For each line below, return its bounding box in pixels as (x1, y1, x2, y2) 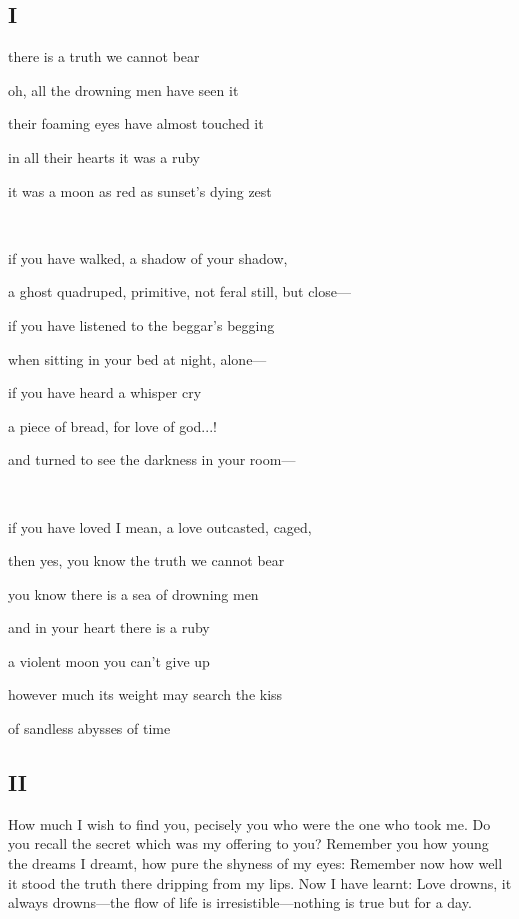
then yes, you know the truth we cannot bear (8, 550, 285, 571)
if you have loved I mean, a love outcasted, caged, (8, 516, 312, 537)
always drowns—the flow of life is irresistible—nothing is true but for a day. (8, 892, 472, 913)
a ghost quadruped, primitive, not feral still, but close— (8, 281, 351, 302)
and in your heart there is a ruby (8, 617, 210, 638)
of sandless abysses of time (8, 718, 171, 739)
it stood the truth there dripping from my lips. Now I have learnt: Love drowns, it (8, 872, 512, 893)
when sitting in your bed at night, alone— (8, 348, 267, 369)
